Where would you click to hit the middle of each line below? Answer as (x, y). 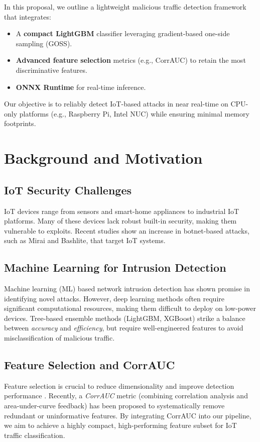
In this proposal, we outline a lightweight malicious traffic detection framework (125, 7)
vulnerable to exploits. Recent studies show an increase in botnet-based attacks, (127, 230)
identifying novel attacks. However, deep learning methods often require (114, 298)
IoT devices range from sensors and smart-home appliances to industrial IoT (122, 211)
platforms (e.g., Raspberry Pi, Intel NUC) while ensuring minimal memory (134, 113)
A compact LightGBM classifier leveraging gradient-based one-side (123, 33)
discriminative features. (51, 70)
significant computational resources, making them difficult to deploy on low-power (130, 308)
